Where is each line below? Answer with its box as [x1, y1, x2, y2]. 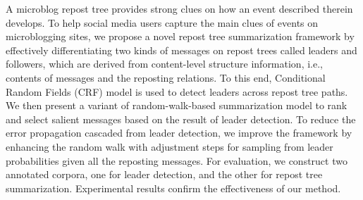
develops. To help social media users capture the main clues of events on [6, 15, 319, 30]
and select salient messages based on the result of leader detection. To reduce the [6, 111, 356, 126]
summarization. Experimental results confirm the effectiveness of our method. [6, 180, 341, 195]
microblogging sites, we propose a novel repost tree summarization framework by [6, 29, 355, 44]
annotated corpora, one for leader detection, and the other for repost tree [6, 167, 323, 182]
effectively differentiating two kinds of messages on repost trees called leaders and [6, 42, 357, 57]
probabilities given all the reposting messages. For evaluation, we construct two [6, 153, 347, 168]
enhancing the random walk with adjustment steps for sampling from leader [6, 139, 333, 154]
